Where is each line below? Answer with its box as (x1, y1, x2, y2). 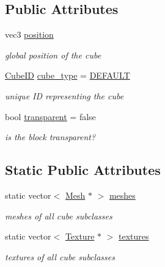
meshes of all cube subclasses (5, 209, 112, 222)
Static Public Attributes (5, 160, 161, 179)
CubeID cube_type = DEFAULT (5, 69, 130, 82)
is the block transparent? (5, 130, 96, 143)
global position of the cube (5, 48, 101, 61)
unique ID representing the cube (5, 89, 124, 102)
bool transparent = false (5, 110, 96, 123)
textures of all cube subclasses (5, 250, 115, 263)
